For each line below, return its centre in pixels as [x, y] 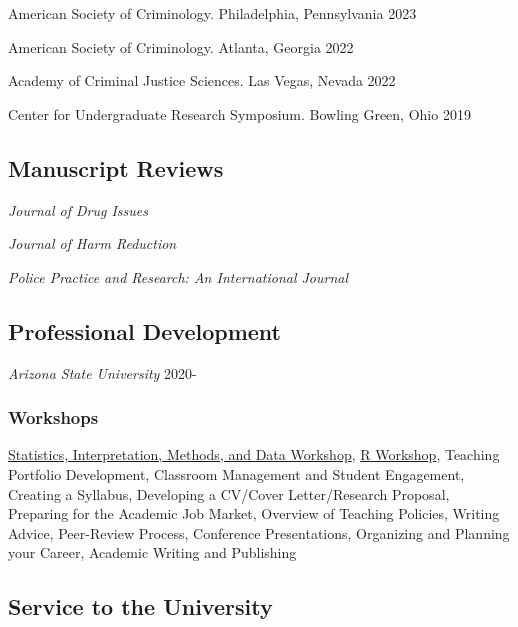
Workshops [53, 417]
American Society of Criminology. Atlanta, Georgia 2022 [181, 46]
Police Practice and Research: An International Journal [178, 276]
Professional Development [144, 330]
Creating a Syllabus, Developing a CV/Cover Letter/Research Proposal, [229, 493]
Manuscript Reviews [116, 167]
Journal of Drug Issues [78, 209]
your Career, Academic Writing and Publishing [152, 552]
